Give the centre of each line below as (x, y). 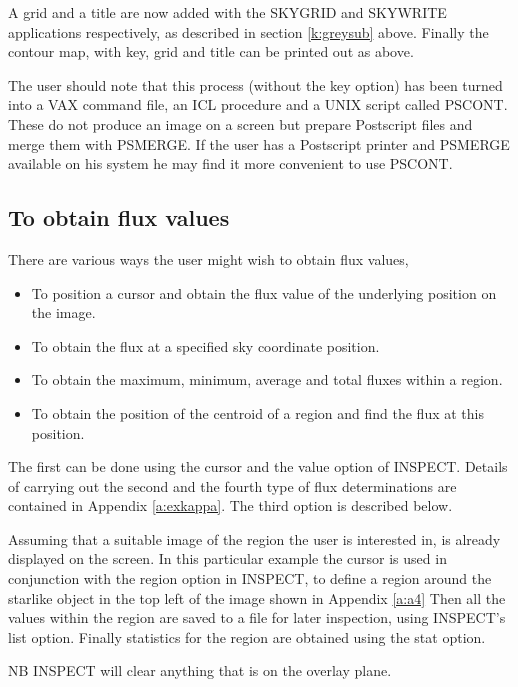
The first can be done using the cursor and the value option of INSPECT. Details (258, 466)
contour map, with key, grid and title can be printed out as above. (211, 51)
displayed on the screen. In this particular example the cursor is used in (227, 558)
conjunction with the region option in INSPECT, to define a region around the (250, 578)
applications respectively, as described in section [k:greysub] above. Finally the (248, 31)
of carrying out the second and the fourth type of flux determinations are (232, 485)
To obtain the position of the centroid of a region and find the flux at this (257, 412)
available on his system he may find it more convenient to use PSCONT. (230, 163)
